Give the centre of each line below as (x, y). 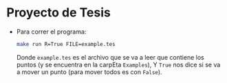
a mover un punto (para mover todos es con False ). (89, 72)
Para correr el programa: (51, 32)
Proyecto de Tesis (58, 13)
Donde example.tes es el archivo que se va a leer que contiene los (110, 57)
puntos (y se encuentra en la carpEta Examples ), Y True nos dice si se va (118, 64)
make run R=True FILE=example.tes (66, 44)
